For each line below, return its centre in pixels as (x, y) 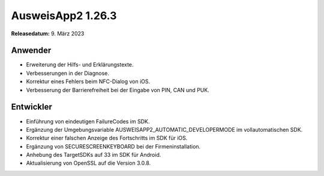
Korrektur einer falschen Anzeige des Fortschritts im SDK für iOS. (107, 138)
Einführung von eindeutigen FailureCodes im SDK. (88, 121)
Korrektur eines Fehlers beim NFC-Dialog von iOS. (88, 81)
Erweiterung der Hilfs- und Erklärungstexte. (80, 65)
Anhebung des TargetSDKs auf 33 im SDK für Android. (94, 155)
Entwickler (31, 107)
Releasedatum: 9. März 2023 (48, 34)
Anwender (31, 51)
